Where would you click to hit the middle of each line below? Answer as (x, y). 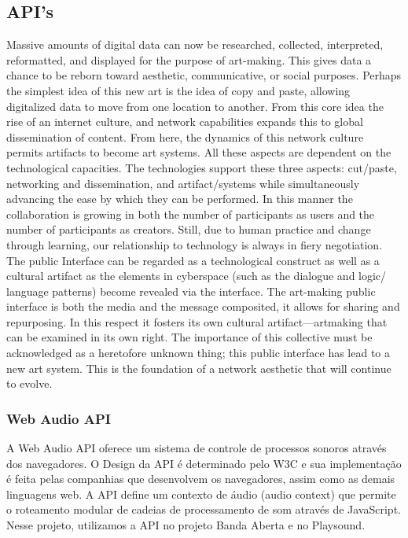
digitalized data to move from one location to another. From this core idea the (195, 106)
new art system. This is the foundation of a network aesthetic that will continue (199, 368)
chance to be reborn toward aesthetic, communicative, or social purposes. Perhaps (204, 75)
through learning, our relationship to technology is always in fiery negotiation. (195, 244)
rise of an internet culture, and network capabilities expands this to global (185, 122)
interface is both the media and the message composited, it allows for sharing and (203, 306)
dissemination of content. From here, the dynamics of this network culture (185, 136)
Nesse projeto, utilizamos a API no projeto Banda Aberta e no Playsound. (186, 525)
